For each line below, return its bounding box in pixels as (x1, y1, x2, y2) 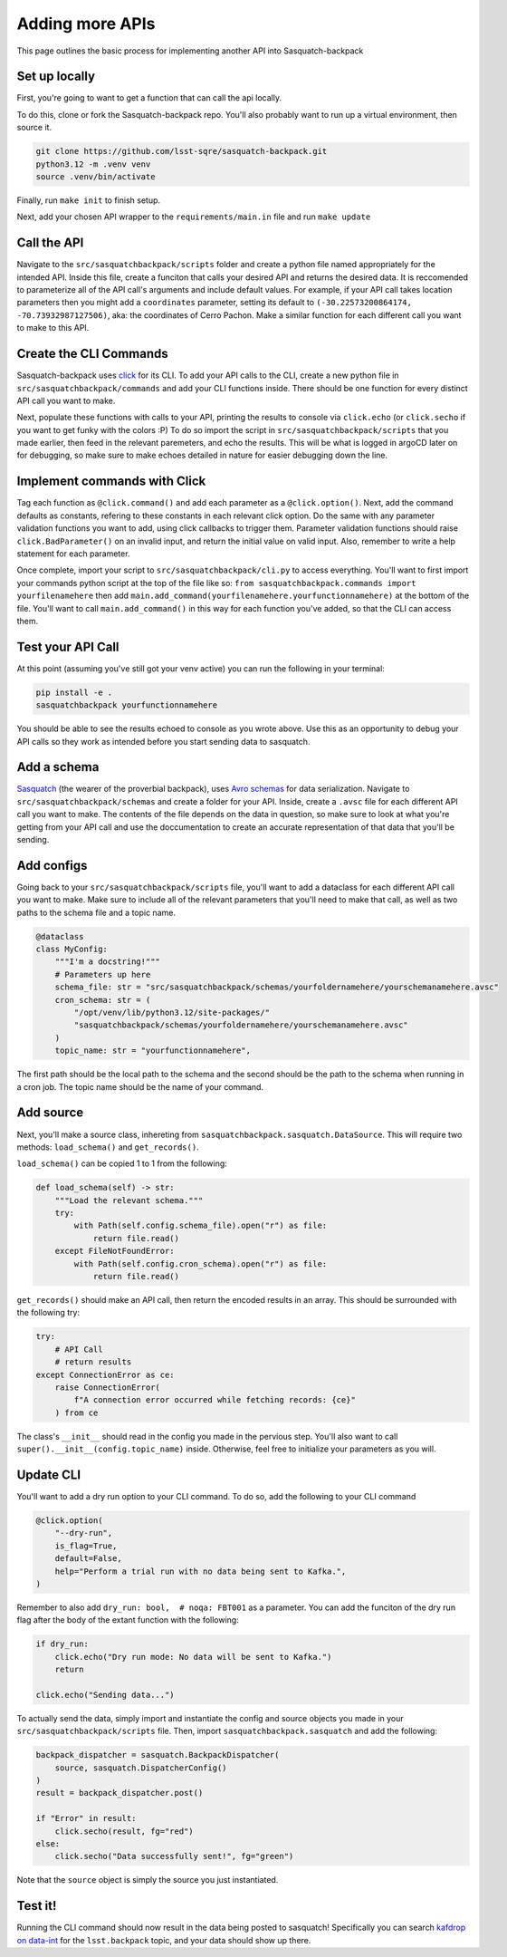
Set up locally (16, 69, 95, 84)
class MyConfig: (35, 944, 109, 955)
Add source (16, 1105, 84, 1121)
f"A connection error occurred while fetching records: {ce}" (73, 1395, 357, 1405)
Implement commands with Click (16, 474, 206, 489)
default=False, (54, 1554, 122, 1564)
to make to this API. (16, 323, 90, 333)
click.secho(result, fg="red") (54, 1826, 194, 1836)
